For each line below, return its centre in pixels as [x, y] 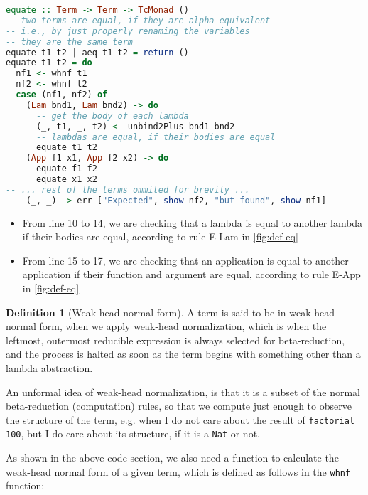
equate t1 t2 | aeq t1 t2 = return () [97, 52]
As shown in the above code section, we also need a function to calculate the [172, 458]
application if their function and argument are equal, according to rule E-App [191, 274]
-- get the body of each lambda [112, 116]
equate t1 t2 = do [49, 63]
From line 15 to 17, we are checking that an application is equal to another [185, 260]
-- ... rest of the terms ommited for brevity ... [128, 190]
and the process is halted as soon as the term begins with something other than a [183, 354]
